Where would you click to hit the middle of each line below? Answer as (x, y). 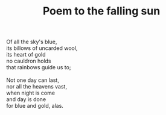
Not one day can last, (33, 80)
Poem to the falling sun (101, 11)
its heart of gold (26, 55)
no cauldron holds (29, 61)
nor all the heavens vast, (37, 87)
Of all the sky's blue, (32, 42)
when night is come (31, 93)
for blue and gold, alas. (35, 106)
